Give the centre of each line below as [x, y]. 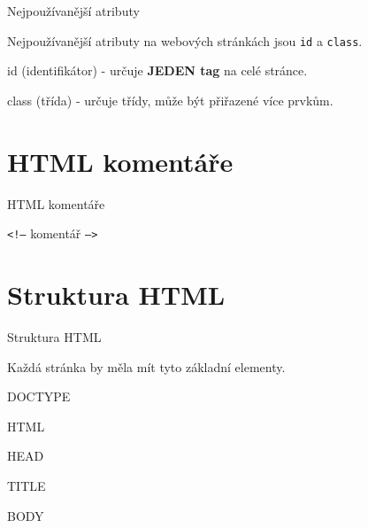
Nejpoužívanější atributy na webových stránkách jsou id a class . [185, 40]
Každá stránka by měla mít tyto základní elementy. [146, 366]
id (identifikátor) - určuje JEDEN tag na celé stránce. [157, 70]
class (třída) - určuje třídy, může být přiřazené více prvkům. [170, 100]
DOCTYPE [39, 396]
